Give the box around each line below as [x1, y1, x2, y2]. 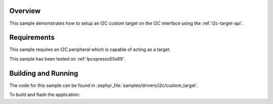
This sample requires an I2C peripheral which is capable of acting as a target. [9, 46, 171, 53]
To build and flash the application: [9, 91, 80, 98]
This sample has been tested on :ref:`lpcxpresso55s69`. [9, 56, 126, 62]
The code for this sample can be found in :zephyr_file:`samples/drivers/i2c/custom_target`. [9, 82, 199, 88]
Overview [9, 7, 41, 15]
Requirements [9, 33, 55, 42]
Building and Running [9, 69, 78, 78]
